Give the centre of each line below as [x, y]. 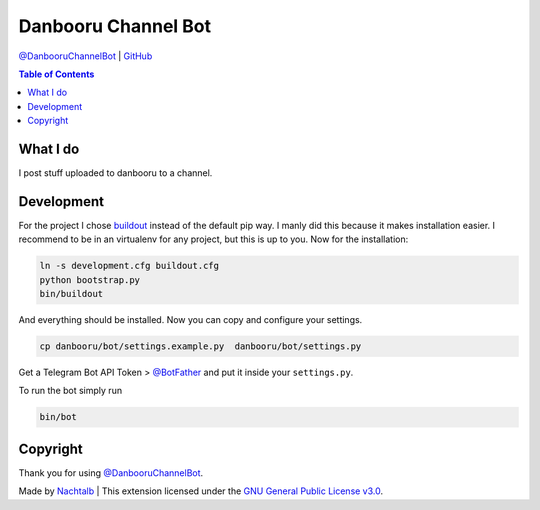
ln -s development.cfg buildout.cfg [129, 266]
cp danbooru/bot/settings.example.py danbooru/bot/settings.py [200, 346]
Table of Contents [56, 74]
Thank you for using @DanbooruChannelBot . [111, 472]
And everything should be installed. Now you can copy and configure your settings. [190, 320]
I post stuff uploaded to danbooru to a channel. [115, 173]
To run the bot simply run [70, 391]
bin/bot [58, 417]
